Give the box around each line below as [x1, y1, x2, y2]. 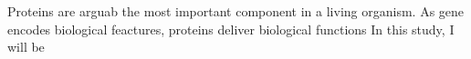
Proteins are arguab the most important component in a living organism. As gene [7, 2, 465, 20]
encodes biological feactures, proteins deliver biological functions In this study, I [7, 19, 455, 38]
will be [7, 37, 45, 56]
